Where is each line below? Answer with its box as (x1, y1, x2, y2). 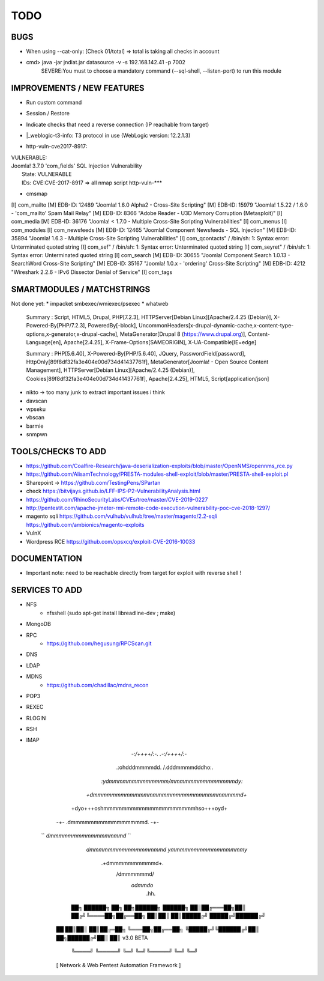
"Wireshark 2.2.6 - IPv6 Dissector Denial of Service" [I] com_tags (11, 268, 173, 276)
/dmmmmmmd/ (116, 870, 154, 878)
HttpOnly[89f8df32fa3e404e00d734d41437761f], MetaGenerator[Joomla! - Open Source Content (26, 358, 269, 366)
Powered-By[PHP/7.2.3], (26, 322, 87, 329)
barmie (26, 422, 44, 430)
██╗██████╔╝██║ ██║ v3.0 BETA (56, 934, 148, 941)
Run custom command (26, 99, 82, 106)
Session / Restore (26, 110, 70, 117)
